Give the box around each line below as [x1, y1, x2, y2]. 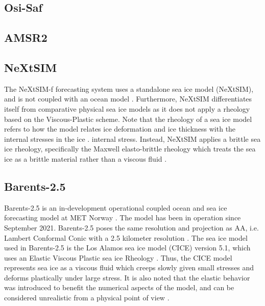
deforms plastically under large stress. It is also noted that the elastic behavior [4, 272, 250, 283]
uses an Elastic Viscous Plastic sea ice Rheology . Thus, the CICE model [4, 252, 232, 263]
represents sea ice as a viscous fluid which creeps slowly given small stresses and [4, 262, 254, 273]
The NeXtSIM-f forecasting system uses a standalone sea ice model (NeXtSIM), [4, 83, 254, 94]
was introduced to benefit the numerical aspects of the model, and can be [4, 282, 234, 293]
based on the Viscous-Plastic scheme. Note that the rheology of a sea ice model [4, 113, 252, 124]
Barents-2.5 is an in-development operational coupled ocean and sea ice [4, 202, 227, 213]
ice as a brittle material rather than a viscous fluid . [4, 153, 167, 164]
